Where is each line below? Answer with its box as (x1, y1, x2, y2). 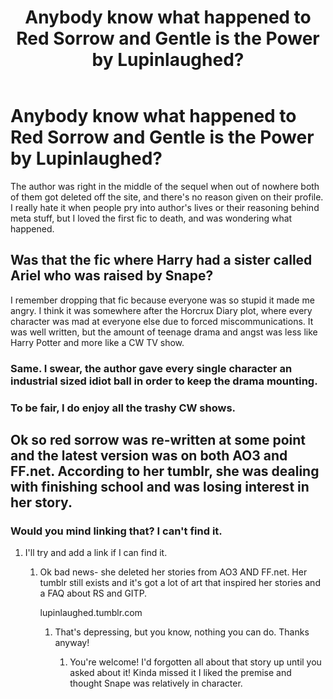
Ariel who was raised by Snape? (10, 267, 214, 285)
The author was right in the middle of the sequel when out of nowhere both (10, 180, 320, 192)
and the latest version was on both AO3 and (10, 447, 288, 464)
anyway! (54, 637, 90, 649)
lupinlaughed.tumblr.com (39, 607, 143, 619)
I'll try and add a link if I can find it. (24, 547, 168, 559)
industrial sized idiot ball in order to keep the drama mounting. (10, 374, 318, 388)
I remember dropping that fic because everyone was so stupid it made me (10, 294, 315, 306)
